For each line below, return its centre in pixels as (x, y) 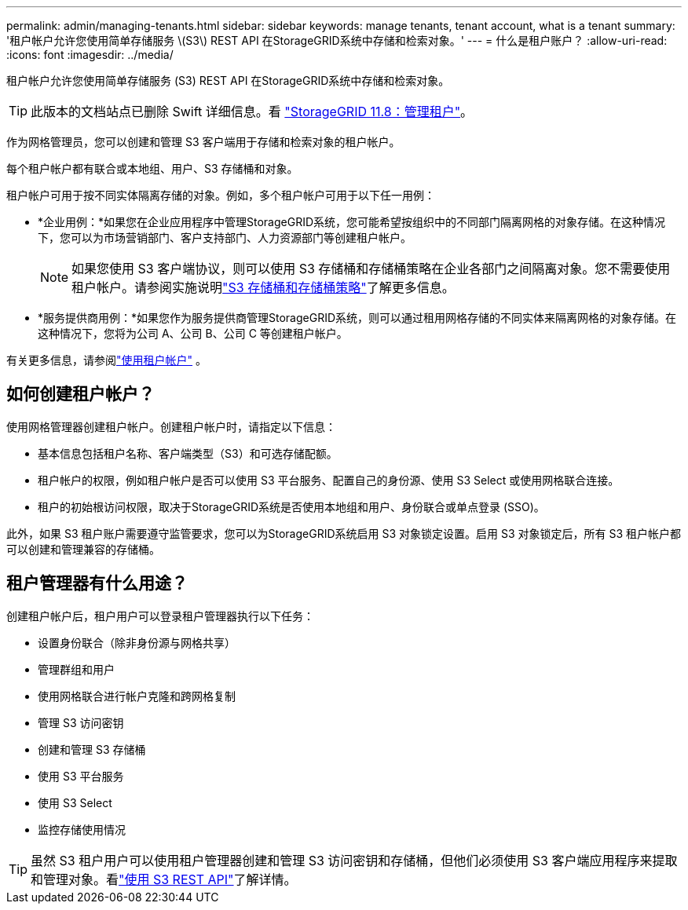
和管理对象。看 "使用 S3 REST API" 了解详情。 (164, 879)
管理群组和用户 (76, 669)
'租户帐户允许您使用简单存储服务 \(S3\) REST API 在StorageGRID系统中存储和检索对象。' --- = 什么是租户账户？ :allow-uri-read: (337, 40)
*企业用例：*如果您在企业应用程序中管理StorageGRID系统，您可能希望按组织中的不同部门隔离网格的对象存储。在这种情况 (352, 222)
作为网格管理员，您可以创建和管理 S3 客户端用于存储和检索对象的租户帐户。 (203, 142)
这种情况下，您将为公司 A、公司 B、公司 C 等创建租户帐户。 (193, 333)
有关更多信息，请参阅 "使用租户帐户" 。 (106, 360)
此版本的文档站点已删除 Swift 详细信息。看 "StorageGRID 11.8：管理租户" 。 (252, 111)
